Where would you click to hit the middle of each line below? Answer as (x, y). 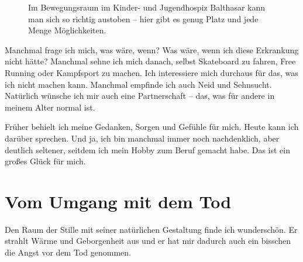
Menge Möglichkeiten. (67, 30)
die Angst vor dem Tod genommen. (68, 252)
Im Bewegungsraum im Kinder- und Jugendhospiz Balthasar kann (147, 7)
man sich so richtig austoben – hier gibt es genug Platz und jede (143, 18)
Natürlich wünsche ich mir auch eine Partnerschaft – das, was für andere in (140, 96)
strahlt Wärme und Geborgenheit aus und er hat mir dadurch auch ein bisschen (148, 241)
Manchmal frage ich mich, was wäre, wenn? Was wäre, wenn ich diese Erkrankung (152, 49)
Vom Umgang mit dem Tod (118, 201)
